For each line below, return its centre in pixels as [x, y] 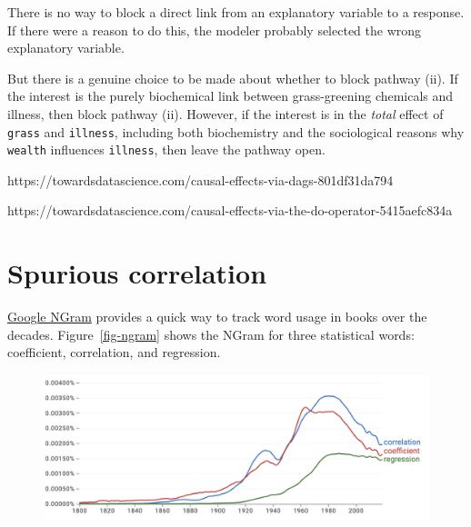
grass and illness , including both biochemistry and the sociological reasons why [236, 131]
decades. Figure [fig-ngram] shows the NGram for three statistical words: [211, 334]
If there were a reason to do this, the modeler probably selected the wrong [215, 30]
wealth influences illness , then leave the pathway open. [166, 149]
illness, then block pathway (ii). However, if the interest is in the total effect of [225, 113]
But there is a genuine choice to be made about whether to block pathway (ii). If [233, 78]
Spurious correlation [137, 273]
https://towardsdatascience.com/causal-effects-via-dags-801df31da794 [200, 179]
